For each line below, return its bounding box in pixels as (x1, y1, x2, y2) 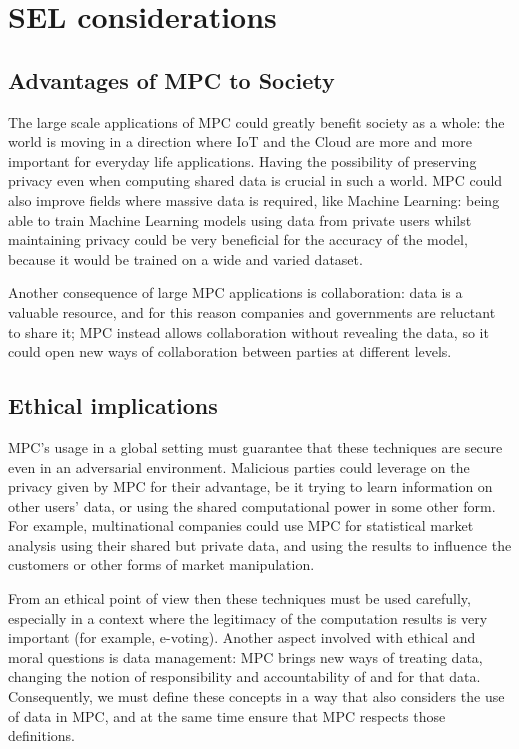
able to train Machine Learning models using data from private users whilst (8, 209, 472, 230)
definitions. (8, 725, 75, 746)
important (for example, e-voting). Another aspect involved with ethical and (8, 627, 476, 648)
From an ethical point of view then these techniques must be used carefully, (8, 588, 471, 609)
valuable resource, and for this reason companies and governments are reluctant (8, 301, 496, 322)
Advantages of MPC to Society (8, 64, 335, 95)
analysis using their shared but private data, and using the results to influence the (8, 534, 512, 555)
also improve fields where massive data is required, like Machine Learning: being (8, 189, 500, 210)
